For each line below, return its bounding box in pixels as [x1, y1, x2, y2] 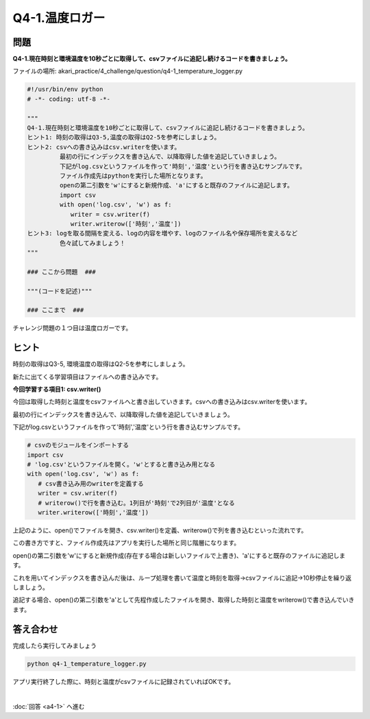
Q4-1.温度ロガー [12, 10, 106, 25]
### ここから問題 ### [27, 268, 96, 276]
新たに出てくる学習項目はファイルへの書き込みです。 [12, 373, 162, 381]
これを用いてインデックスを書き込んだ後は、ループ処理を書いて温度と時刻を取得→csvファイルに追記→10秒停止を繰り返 [12, 574, 352, 582]
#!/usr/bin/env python [27, 86, 103, 93]
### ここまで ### [27, 306, 84, 314]
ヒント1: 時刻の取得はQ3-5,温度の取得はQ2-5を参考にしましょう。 [27, 134, 221, 141]
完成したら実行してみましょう [12, 641, 97, 650]
